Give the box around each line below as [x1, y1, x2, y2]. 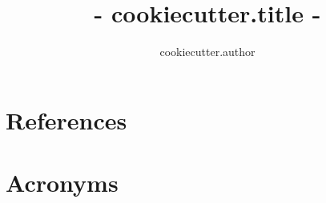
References [6, 103, 127, 136]
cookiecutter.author [159, 43, 256, 60]
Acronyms [6, 166, 119, 199]
